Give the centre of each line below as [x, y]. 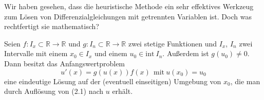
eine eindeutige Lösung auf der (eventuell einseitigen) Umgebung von [113, 81]
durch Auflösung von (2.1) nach [54, 91]
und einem [111, 53]
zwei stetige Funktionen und [173, 43]
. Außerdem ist [186, 53]
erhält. [122, 91]
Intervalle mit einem [36, 53]
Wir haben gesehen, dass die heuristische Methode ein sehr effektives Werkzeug [129, 6]
